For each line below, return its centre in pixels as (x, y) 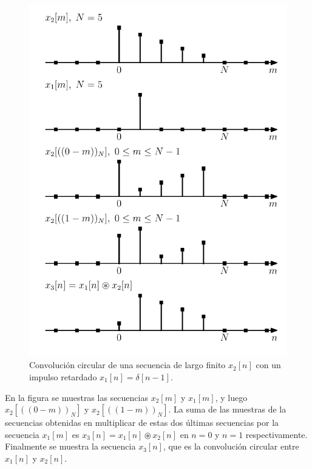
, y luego (231, 397)
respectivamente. (276, 434)
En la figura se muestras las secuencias (76, 397)
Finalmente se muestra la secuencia (70, 446)
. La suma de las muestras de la (227, 409)
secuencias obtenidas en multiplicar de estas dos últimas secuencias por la (142, 423)
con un (268, 365)
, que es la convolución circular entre (231, 446)
